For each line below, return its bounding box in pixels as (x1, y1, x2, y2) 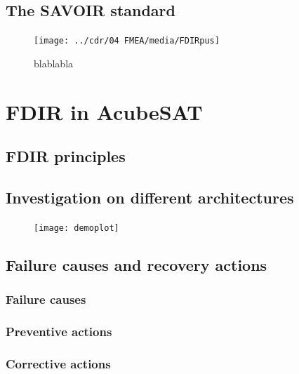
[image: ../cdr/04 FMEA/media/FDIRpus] (34, 36, 220, 46)
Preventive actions (6, 323, 112, 340)
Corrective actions (6, 354, 111, 372)
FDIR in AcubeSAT (6, 97, 203, 126)
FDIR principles (6, 145, 126, 167)
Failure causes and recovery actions (6, 253, 267, 275)
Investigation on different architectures (6, 187, 294, 208)
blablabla (34, 55, 74, 70)
